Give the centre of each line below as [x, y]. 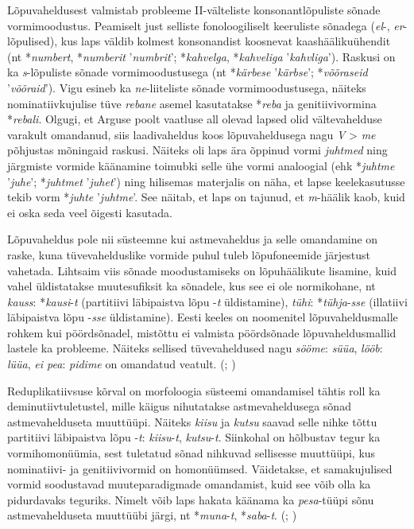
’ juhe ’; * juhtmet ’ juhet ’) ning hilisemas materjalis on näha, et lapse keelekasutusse [206, 181]
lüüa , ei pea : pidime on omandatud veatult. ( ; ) [122, 364]
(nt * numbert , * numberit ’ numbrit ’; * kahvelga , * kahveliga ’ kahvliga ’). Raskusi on [201, 56]
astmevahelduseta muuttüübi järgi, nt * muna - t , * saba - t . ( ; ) [152, 515]
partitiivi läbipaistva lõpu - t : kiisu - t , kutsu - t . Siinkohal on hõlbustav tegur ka [194, 437]
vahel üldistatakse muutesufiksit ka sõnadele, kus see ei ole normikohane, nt [192, 286]
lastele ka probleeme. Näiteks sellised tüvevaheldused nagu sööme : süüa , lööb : [195, 348]
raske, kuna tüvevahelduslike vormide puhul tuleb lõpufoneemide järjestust [189, 254]
